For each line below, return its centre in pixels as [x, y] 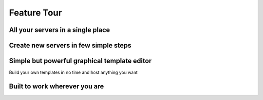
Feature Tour [36, 13]
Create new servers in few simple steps [70, 45]
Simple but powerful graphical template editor [80, 61]
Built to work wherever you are [56, 86]
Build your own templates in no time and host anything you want [73, 72]
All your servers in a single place [59, 30]
